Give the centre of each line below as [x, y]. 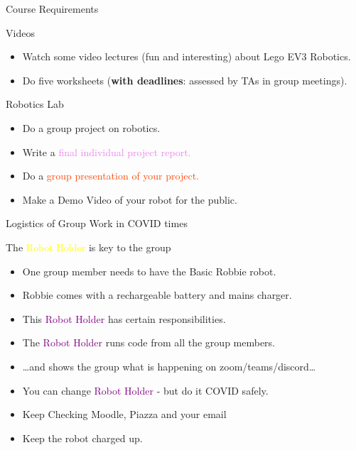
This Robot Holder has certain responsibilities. [124, 318]
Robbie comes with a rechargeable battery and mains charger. [157, 295]
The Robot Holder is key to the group [88, 247]
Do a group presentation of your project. [110, 176]
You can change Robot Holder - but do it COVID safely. [145, 390]
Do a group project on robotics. [91, 127]
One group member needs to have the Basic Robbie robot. [149, 271]
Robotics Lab [35, 104]
